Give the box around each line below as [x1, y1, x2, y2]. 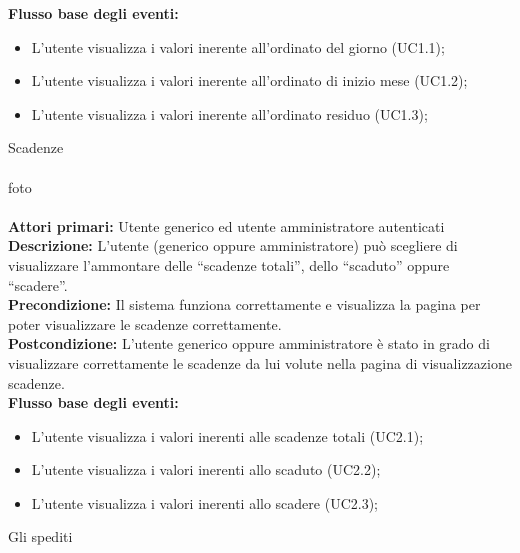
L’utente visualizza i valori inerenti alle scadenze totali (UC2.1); [31, 425, 424, 446]
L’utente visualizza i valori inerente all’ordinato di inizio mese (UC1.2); [31, 70, 468, 91]
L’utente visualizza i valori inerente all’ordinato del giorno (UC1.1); [31, 36, 445, 57]
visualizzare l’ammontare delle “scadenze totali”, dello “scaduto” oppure [8, 254, 450, 275]
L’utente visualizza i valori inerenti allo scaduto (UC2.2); [31, 459, 381, 480]
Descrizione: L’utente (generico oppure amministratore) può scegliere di [8, 235, 458, 256]
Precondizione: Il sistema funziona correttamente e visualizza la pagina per [8, 294, 481, 315]
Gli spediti [8, 526, 73, 547]
